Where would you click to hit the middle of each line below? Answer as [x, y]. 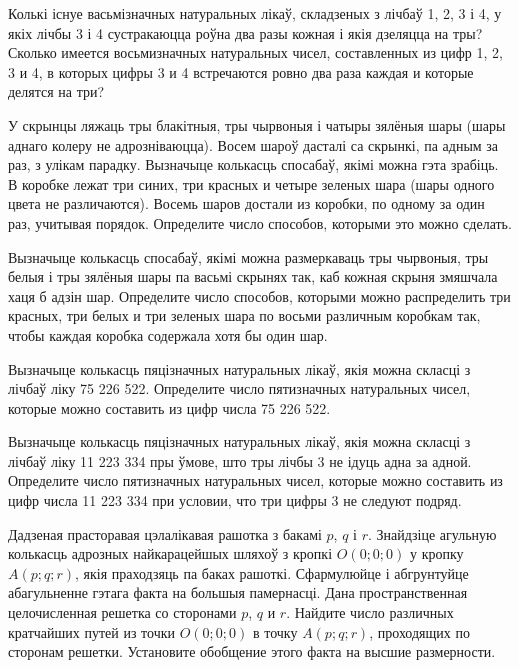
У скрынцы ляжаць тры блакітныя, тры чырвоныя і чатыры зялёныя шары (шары [257, 124]
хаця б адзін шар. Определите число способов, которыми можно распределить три [259, 295]
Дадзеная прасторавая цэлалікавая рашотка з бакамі [165, 533]
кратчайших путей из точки [92, 631]
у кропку [436, 553]
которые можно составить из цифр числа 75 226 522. [169, 407]
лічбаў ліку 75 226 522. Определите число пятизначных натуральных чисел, [239, 388]
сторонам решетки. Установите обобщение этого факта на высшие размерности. [252, 651]
